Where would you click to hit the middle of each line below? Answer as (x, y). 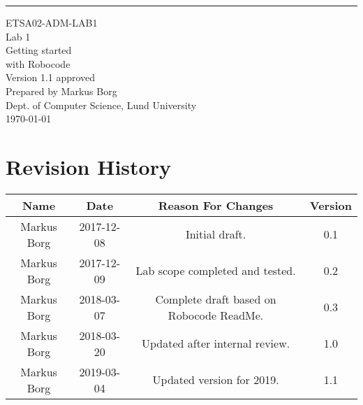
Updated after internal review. (216, 343)
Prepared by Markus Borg (61, 91)
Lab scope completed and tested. (216, 271)
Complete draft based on (216, 299)
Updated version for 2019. (216, 380)
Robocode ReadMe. (216, 315)
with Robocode (38, 63)
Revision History (88, 166)
